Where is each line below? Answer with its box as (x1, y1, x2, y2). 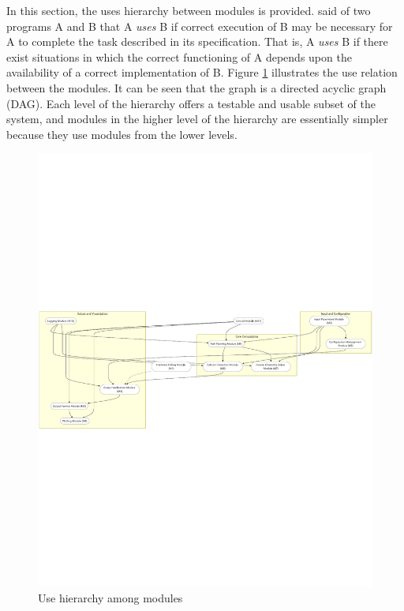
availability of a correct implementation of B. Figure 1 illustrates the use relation (6, 64, 398, 81)
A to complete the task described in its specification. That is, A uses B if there (6, 33, 388, 50)
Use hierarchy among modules (38, 589, 183, 605)
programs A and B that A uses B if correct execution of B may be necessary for (6, 17, 393, 34)
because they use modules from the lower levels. (6, 126, 238, 142)
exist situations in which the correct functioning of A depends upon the (6, 48, 352, 65)
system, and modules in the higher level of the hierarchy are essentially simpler (6, 111, 388, 127)
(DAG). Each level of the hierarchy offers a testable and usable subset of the (6, 95, 376, 111)
